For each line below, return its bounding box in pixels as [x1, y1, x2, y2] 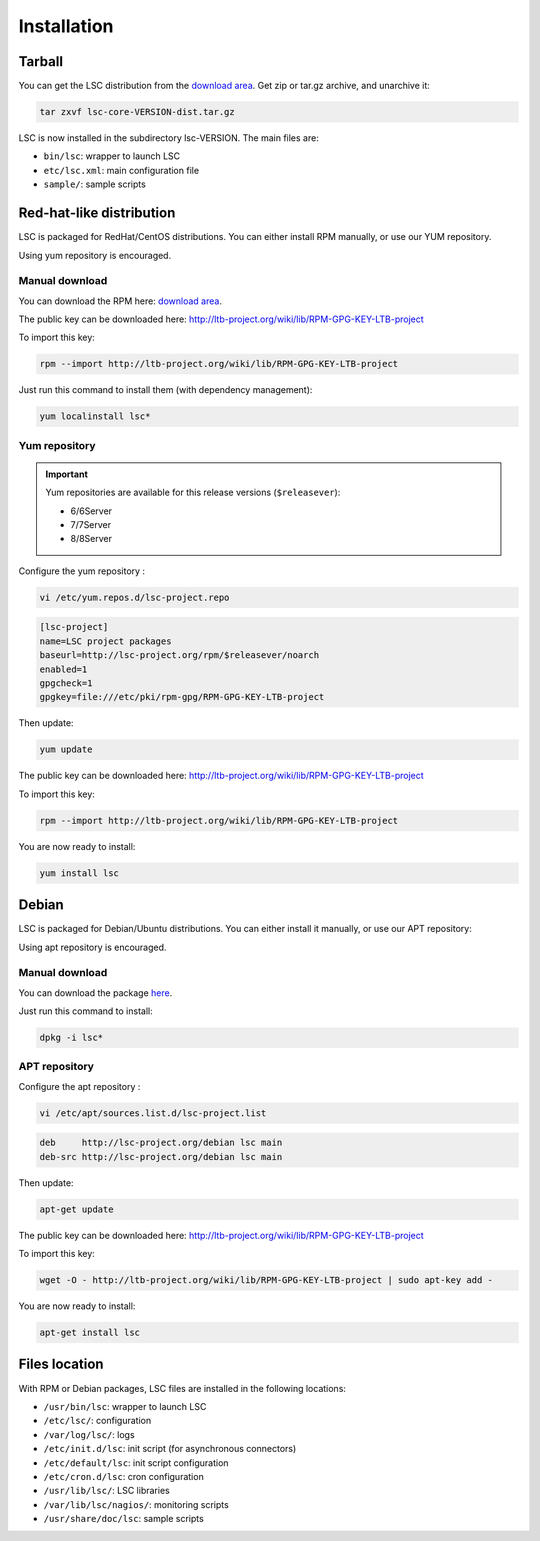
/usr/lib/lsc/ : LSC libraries [43, 1485, 170, 1497]
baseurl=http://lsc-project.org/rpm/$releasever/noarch [39, 650, 320, 661]
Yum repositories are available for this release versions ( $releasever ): [45, 486, 341, 499]
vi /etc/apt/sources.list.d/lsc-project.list [39, 1107, 267, 1119]
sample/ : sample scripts [43, 178, 147, 190]
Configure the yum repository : [18, 565, 145, 577]
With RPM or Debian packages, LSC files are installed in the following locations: [18, 1382, 347, 1394]
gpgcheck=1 [39, 678, 93, 689]
